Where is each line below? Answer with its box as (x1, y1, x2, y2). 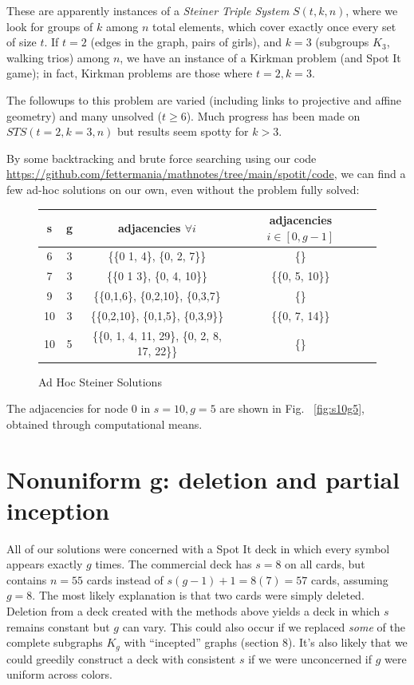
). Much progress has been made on (186, 107, 361, 124)
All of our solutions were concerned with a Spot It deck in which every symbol (6, 540, 390, 556)
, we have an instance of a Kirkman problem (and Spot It (120, 49, 401, 65)
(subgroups (315, 34, 369, 50)
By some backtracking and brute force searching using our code (6, 149, 317, 166)
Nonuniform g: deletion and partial (6, 462, 400, 495)
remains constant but (6, 618, 110, 635)
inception (6, 493, 110, 526)
